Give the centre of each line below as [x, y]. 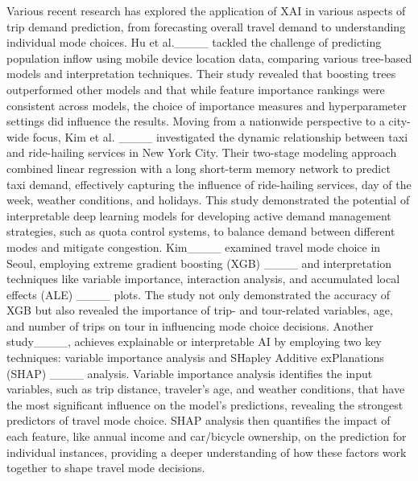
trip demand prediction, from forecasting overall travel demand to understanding [206, 26]
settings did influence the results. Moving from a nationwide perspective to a [196, 121]
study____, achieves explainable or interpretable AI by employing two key [194, 341]
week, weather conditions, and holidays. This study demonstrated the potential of [208, 200]
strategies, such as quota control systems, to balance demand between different [201, 231]
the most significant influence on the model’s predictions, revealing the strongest [205, 404]
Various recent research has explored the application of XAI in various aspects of [206, 10]
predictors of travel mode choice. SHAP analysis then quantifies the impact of [199, 420]
